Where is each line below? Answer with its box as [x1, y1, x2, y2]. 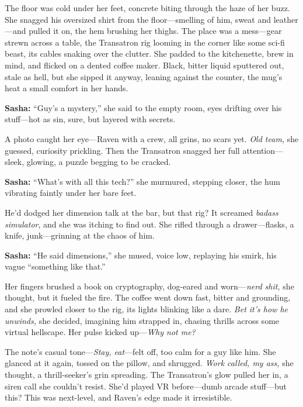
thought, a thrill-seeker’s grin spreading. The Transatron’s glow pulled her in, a [5, 368, 288, 381]
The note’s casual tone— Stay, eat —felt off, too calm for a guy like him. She [5, 345, 276, 357]
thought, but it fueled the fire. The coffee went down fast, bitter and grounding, [5, 291, 291, 303]
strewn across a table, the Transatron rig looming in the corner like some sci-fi [5, 36, 285, 48]
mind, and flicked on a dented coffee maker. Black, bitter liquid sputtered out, [5, 58, 284, 71]
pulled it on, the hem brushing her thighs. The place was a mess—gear [29, 25, 282, 37]
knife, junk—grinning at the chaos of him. [5, 229, 155, 242]
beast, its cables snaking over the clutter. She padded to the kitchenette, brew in [5, 47, 294, 60]
